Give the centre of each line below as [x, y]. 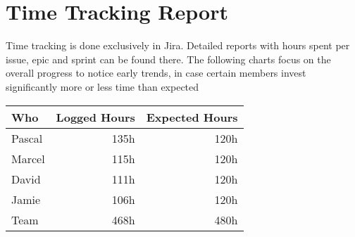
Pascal [27, 138]
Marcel [28, 158]
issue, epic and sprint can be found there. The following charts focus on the [168, 59]
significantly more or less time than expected [102, 86]
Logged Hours [95, 117]
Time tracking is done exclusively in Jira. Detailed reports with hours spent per [178, 45]
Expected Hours [192, 117]
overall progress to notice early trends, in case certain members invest [156, 73]
